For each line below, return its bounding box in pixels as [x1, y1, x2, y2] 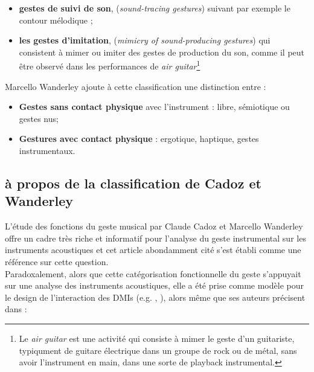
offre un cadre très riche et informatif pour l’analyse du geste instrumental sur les [5, 231, 306, 244]
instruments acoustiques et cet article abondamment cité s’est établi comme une [5, 243, 301, 256]
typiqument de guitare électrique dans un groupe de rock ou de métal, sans [19, 344, 297, 356]
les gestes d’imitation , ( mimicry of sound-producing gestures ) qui [19, 34, 271, 46]
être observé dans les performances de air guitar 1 [19, 58, 200, 72]
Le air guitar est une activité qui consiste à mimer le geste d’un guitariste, [19, 332, 295, 344]
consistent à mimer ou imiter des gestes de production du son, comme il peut [19, 45, 305, 58]
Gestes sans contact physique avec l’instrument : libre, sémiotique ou [19, 100, 290, 113]
